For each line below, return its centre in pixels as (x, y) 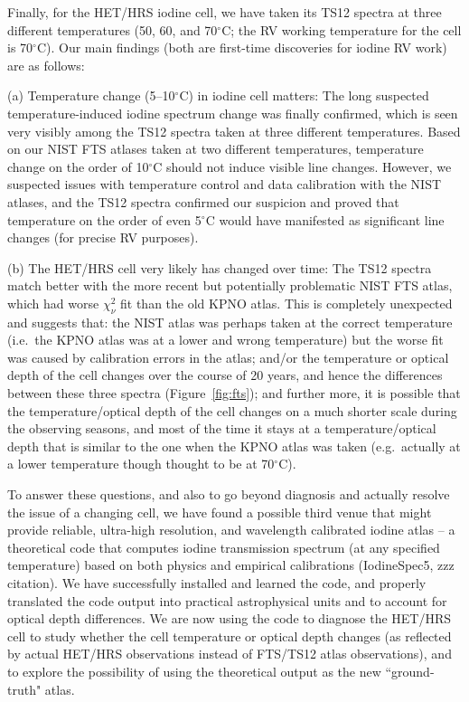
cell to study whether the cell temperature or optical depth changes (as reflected (230, 636)
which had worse (53, 303)
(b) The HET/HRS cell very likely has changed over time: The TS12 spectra (220, 267)
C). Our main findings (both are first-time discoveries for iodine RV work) (242, 47)
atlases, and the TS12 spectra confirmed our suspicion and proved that (203, 201)
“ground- (410, 671)
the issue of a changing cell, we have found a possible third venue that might (220, 512)
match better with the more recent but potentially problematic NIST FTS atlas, (230, 285)
